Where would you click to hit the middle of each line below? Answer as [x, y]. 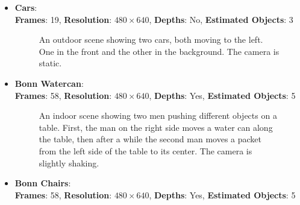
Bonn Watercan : [49, 83]
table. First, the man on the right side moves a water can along [156, 127]
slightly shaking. [69, 162]
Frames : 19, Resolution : [63, 19]
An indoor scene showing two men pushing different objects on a [158, 115]
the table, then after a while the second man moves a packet [150, 139]
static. [50, 63]
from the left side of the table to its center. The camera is [145, 150]
